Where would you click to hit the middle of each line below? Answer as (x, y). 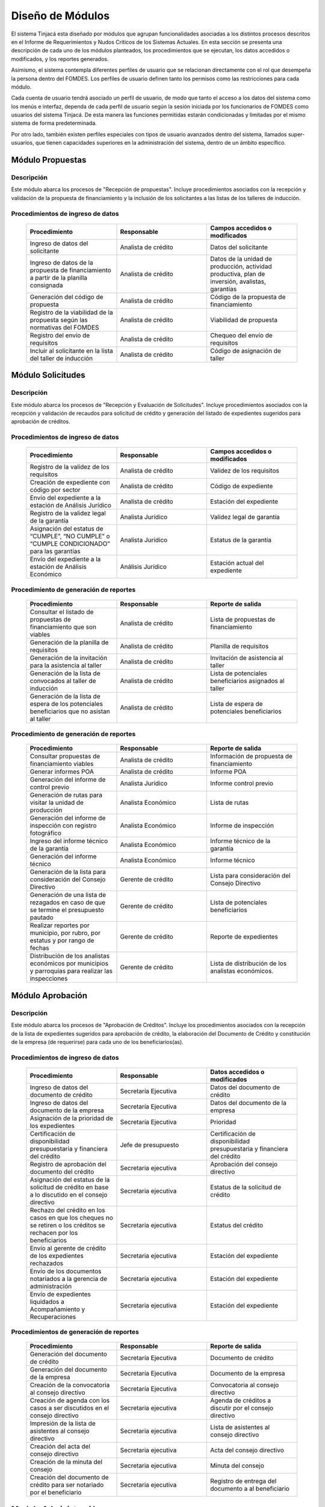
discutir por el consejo (242, 1408)
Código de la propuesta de (248, 297)
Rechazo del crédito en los (67, 1210)
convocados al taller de (63, 681)
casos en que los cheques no (72, 1218)
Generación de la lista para (68, 872)
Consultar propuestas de (65, 757)
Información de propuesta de (252, 757)
